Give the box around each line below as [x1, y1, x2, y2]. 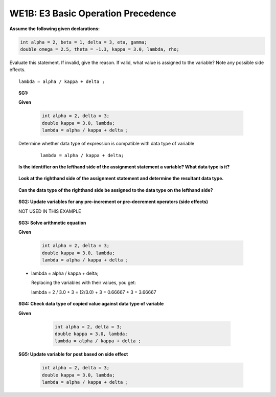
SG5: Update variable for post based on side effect [18, 351, 128, 358]
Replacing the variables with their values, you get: [31, 279, 136, 286]
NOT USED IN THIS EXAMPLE [18, 208, 81, 214]
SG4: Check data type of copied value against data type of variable [18, 301, 164, 307]
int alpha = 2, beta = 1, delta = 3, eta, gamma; [20, 39, 147, 45]
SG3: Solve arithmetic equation [18, 219, 86, 226]
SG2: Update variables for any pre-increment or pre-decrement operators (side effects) [18, 198, 208, 205]
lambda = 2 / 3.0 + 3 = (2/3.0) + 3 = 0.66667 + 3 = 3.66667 [31, 289, 156, 295]
